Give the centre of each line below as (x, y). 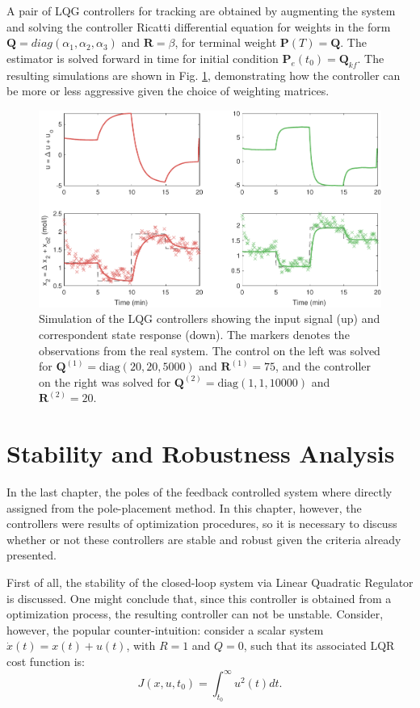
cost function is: (46, 661)
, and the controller (323, 366)
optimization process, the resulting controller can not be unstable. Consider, (195, 614)
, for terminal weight (226, 42)
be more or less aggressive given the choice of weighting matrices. (168, 91)
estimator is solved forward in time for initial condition (143, 58)
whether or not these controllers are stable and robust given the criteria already (204, 539)
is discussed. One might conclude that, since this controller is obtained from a (199, 598)
